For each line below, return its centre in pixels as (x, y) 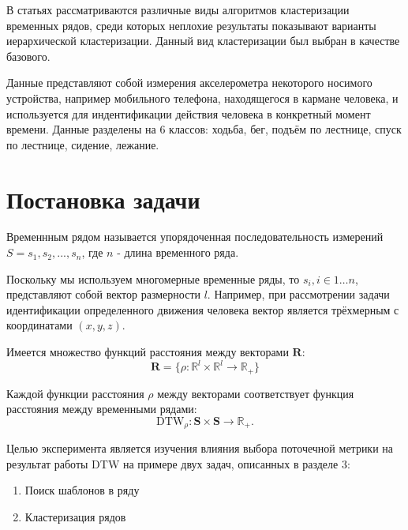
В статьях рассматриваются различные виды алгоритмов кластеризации (178, 9)
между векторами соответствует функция (256, 393)
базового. (28, 56)
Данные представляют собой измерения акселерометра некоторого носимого (189, 83)
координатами (39, 325)
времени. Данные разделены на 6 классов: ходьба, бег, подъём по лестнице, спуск (204, 129)
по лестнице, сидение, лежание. (83, 144)
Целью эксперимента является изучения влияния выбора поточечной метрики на (200, 448)
